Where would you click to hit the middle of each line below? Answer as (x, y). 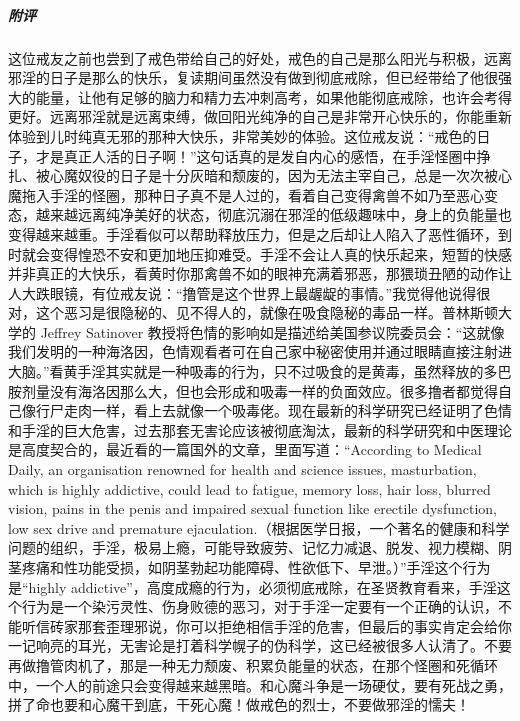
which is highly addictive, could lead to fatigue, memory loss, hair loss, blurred (249, 488)
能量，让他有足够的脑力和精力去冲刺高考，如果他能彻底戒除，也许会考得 (273, 96)
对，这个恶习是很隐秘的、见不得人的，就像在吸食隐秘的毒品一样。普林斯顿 (253, 312)
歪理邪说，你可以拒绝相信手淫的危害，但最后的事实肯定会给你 (308, 625)
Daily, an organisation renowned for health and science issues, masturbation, (242, 469)
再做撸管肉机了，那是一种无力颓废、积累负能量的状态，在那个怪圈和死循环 (253, 664)
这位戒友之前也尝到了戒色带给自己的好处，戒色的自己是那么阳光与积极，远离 (260, 57)
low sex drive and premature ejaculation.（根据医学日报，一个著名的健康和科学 (259, 527)
